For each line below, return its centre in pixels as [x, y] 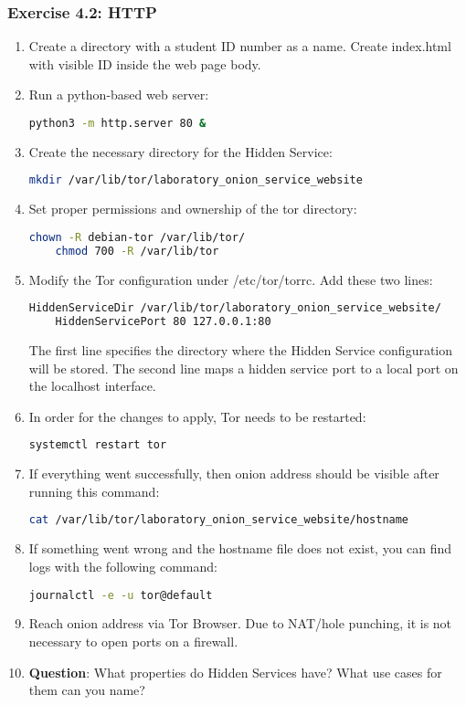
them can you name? [87, 690]
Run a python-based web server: [119, 95]
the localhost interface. [92, 386]
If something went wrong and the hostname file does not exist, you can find [240, 548]
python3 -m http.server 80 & [117, 123]
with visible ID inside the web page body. [145, 63]
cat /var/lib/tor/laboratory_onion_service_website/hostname [219, 520]
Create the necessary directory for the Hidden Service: [180, 151]
